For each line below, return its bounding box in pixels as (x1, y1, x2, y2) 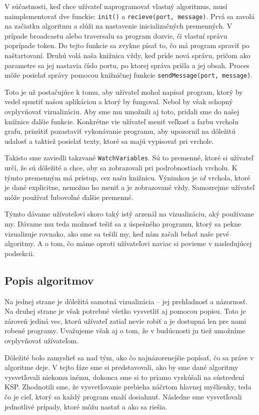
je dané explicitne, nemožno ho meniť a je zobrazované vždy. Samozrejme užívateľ (4, 182, 255, 192)
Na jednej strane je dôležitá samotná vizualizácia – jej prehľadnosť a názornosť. (4, 296, 248, 306)
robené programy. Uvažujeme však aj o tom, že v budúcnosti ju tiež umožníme (4, 325, 245, 336)
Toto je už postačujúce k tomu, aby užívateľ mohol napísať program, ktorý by (4, 86, 243, 97)
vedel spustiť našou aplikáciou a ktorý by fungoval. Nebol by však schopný (4, 96, 233, 107)
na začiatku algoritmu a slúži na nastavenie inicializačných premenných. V (4, 21, 232, 31)
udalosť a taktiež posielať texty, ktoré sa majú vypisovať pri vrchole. (4, 135, 214, 146)
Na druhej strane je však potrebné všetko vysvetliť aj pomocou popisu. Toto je (4, 306, 246, 316)
